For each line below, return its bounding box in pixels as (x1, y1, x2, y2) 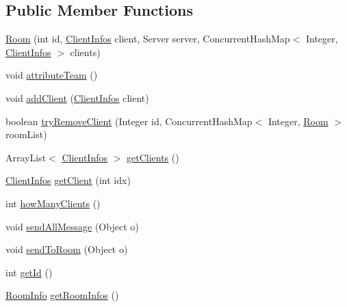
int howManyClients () (5, 196, 101, 210)
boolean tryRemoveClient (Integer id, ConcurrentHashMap (5, 114, 253, 128)
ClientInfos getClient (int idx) (5, 173, 131, 187)
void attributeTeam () (5, 68, 98, 82)
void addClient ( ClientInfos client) (5, 90, 149, 105)
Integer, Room (268, 114, 329, 128)
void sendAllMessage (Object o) (5, 219, 139, 233)
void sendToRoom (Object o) (5, 242, 128, 256)
